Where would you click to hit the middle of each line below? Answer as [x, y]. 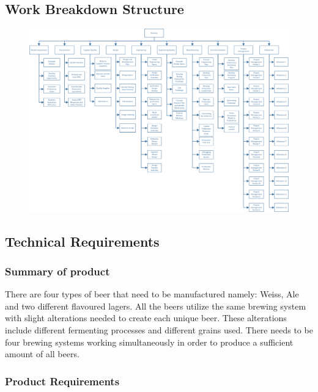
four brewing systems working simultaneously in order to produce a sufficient [149, 342]
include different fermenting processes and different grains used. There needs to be [159, 329]
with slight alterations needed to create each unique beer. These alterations [146, 318]
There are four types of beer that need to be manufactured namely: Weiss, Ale [152, 294]
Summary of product [57, 271]
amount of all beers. [42, 354]
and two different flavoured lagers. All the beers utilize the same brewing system [156, 306]
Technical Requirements [82, 241]
